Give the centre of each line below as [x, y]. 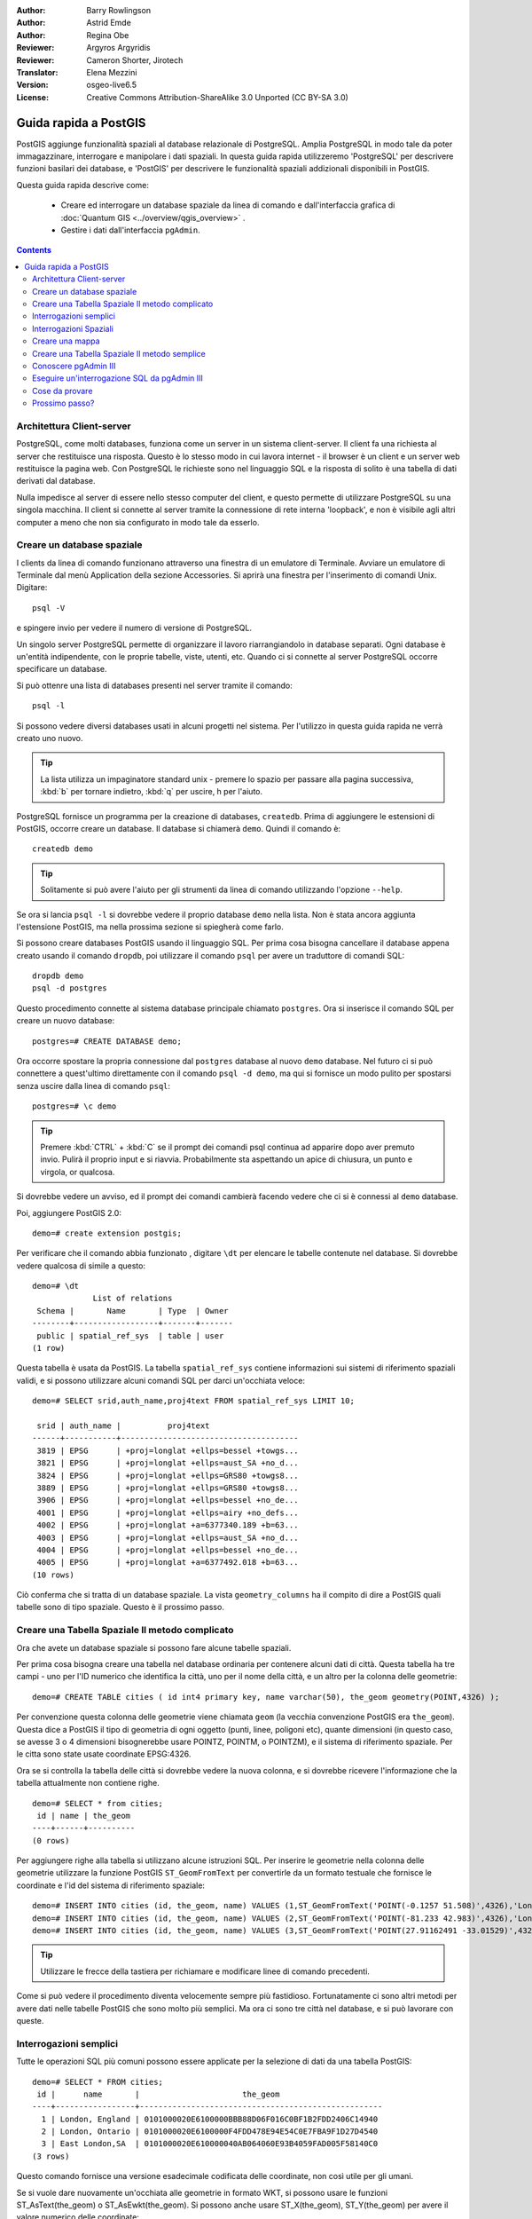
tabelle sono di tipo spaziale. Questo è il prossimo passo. [121, 1607]
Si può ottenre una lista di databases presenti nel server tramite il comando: [154, 685]
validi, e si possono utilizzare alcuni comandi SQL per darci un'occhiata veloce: [161, 1380]
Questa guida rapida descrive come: [83, 185]
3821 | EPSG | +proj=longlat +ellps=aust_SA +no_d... [168, 1463]
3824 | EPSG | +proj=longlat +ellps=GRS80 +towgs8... [168, 1475]
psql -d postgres [70, 988]
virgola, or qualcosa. [78, 1172]
